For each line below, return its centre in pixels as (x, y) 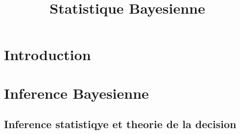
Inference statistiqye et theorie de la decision (120, 124)
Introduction (48, 55)
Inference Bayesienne (76, 93)
